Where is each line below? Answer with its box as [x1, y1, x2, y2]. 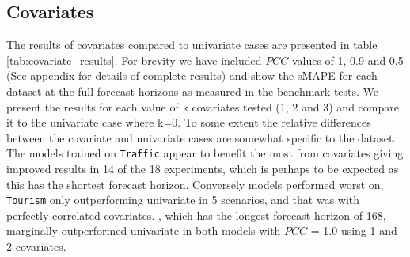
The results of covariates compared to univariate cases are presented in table [6, 36, 378, 53]
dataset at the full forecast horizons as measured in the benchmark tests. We [6, 82, 379, 99]
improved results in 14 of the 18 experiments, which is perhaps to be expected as [6, 161, 399, 177]
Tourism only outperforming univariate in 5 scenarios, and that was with [6, 191, 360, 208]
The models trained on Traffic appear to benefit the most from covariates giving [6, 145, 404, 161]
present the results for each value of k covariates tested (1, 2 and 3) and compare [6, 98, 399, 115]
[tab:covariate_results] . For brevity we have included [6, 51, 262, 68]
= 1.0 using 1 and [310, 222, 397, 239]
